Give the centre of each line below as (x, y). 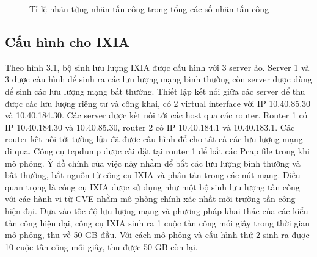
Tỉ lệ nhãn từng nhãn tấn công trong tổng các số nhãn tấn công (149, 9)
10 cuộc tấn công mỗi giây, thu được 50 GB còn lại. (101, 246)
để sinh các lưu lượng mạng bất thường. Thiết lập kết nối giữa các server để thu (155, 91)
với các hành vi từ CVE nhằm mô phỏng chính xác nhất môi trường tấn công (150, 199)
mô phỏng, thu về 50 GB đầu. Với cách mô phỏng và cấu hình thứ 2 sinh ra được (157, 235)
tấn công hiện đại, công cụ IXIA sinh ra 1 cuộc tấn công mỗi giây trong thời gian (158, 223)
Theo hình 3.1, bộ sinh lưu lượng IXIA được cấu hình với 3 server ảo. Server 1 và (157, 67)
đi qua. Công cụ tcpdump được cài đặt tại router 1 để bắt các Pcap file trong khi (157, 150)
